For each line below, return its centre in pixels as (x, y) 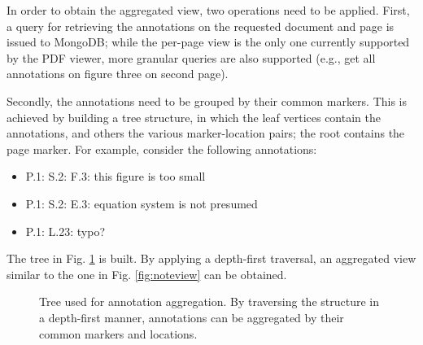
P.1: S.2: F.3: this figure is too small (116, 176)
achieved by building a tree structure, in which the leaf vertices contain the (194, 117)
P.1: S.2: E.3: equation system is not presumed (142, 203)
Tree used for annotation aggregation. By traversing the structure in (209, 301)
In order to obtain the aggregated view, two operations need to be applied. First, (208, 10)
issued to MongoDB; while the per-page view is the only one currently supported (208, 42)
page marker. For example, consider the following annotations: (162, 148)
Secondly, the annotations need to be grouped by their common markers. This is (207, 100)
